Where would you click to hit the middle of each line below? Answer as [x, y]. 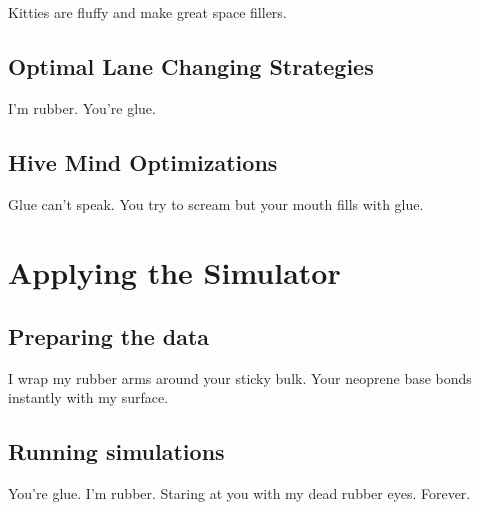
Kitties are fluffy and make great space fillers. [147, 12]
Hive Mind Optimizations [143, 161]
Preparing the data [109, 335]
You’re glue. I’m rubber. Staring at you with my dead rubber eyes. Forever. [239, 493]
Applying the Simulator [174, 272]
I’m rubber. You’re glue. [82, 107]
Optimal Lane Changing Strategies [191, 65]
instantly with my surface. [88, 397]
